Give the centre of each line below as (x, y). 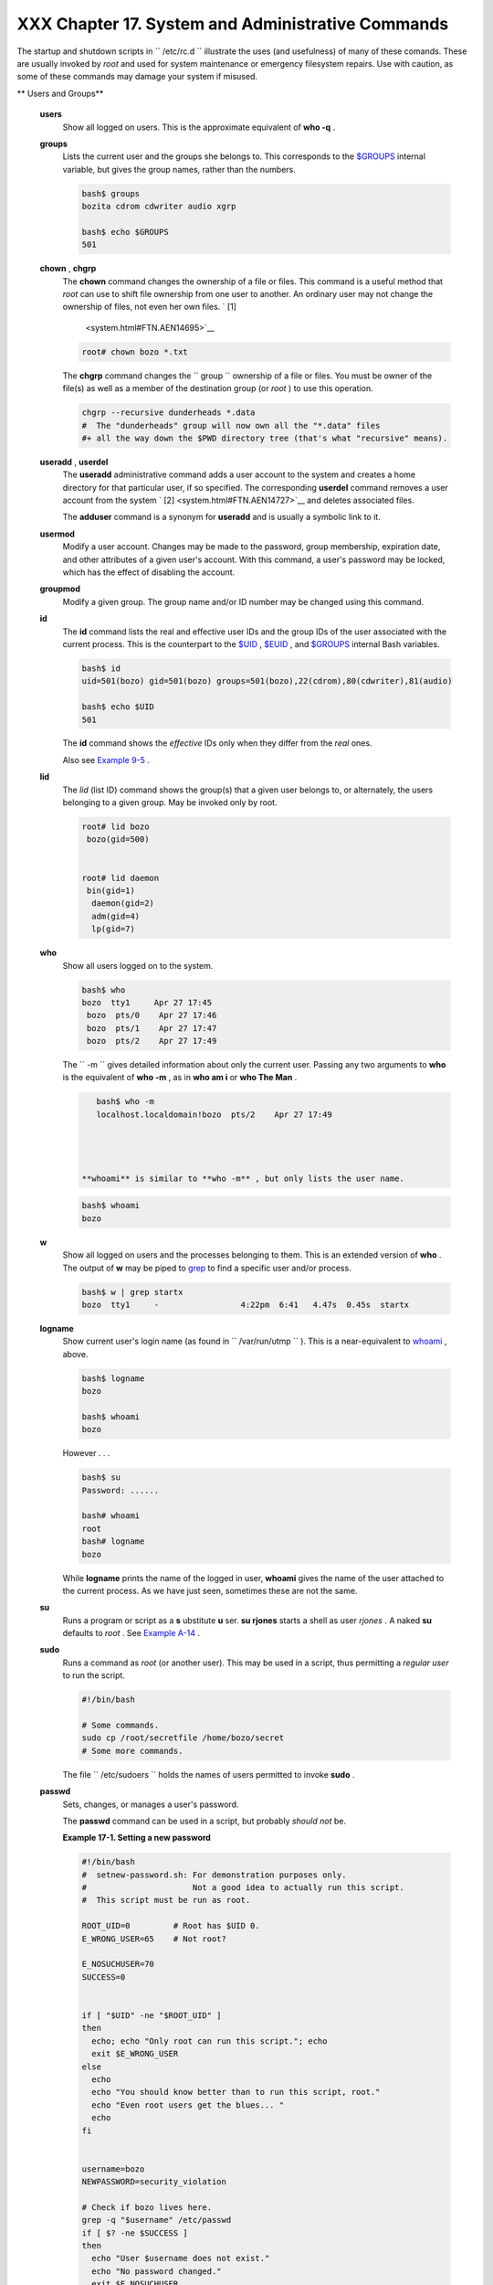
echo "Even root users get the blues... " (188, 2105)
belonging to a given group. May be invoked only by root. (170, 802)
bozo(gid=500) (118, 840)
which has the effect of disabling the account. (149, 572)
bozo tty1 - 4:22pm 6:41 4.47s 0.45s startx (246, 1304)
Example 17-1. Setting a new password (137, 1838)
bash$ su (101, 1477)
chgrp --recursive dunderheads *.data (168, 413)
